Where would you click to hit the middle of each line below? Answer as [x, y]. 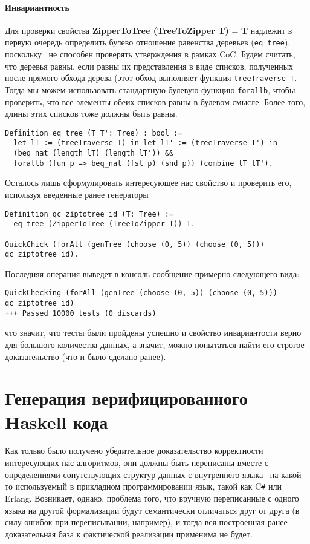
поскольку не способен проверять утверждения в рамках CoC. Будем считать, [150, 54]
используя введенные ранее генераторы [77, 194]
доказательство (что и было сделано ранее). [86, 356]
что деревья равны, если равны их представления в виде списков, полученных [149, 66]
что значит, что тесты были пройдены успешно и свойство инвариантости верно [153, 333]
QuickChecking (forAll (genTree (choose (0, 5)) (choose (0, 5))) [141, 293]
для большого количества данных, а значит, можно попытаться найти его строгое [155, 344]
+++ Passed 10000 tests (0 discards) [81, 313]
